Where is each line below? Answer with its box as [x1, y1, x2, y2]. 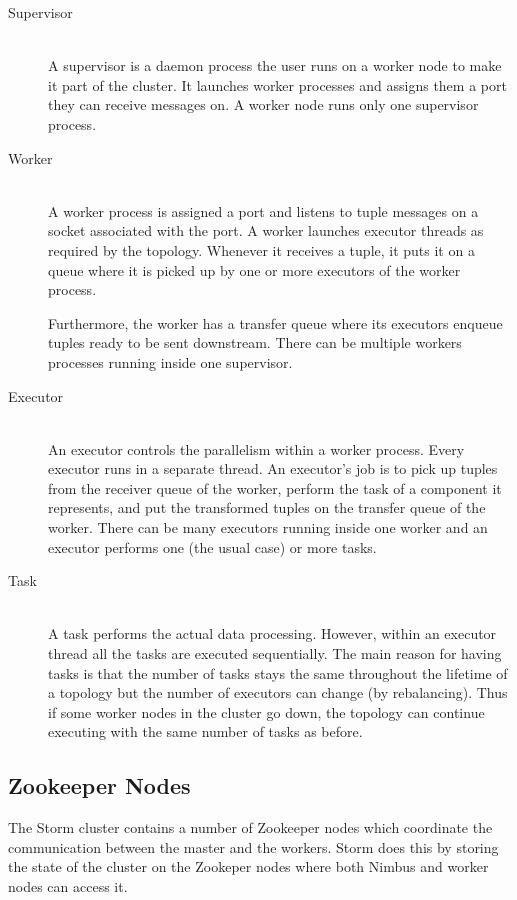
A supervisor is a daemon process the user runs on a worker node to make [48, 55, 502, 76]
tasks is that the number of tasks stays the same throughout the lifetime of [48, 662, 508, 683]
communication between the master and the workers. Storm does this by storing [8, 836, 499, 857]
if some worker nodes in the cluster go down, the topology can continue [48, 701, 485, 722]
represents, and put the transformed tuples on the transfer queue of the [48, 497, 486, 518]
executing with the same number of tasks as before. [48, 721, 363, 742]
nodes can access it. [8, 875, 128, 896]
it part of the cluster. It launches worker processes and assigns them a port [48, 74, 507, 95]
